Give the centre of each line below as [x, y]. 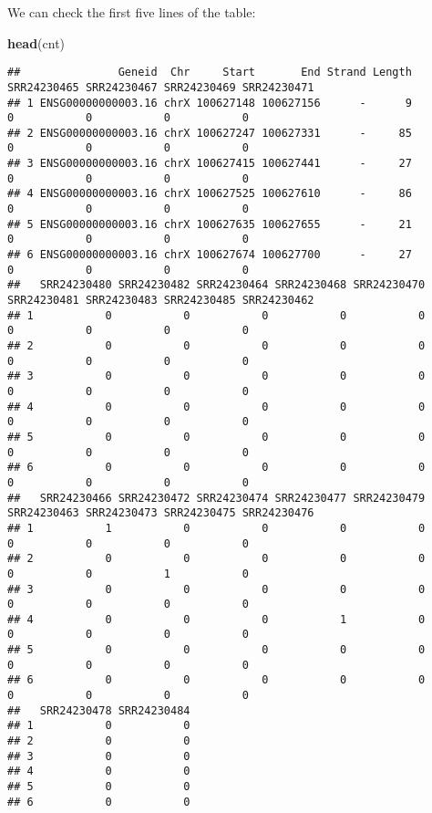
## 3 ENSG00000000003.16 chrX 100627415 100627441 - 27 [210, 164]
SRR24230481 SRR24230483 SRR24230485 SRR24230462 [161, 301]
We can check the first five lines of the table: [132, 12]
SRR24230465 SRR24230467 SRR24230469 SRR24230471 [161, 87]
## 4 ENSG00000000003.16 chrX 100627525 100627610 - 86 [210, 194]
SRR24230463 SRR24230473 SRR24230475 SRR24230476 [161, 513]
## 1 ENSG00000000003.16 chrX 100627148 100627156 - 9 [210, 103]
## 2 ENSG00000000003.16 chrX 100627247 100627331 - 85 [210, 133]
